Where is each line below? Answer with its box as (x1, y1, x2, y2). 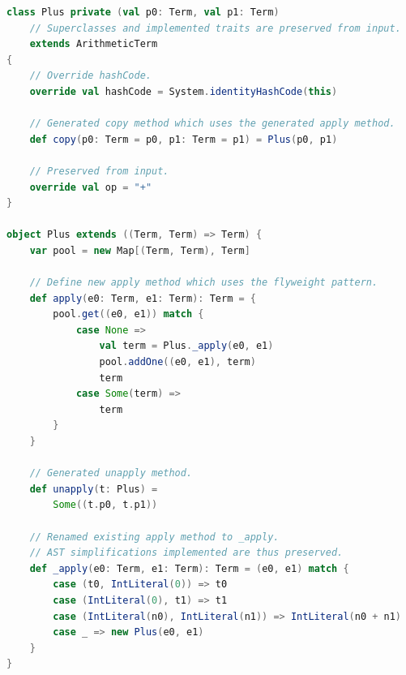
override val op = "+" (29, 181, 152, 193)
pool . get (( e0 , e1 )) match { (53, 308, 204, 320)
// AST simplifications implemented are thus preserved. (29, 547, 344, 559)
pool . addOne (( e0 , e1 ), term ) (99, 356, 256, 368)
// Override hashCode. (29, 70, 152, 82)
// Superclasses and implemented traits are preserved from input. (29, 22, 401, 34)
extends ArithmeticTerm (29, 38, 158, 50)
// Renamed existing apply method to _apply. (29, 531, 280, 543)
